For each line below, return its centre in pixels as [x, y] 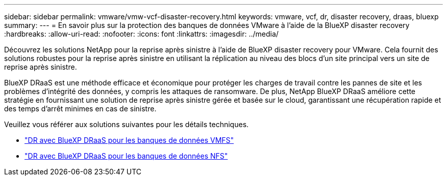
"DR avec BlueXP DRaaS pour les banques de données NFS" [126, 156]
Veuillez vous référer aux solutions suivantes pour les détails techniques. [127, 124]
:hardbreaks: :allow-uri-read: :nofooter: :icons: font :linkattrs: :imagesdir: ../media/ [141, 34]
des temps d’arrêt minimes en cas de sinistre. [80, 109]
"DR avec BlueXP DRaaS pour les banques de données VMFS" [129, 140]
